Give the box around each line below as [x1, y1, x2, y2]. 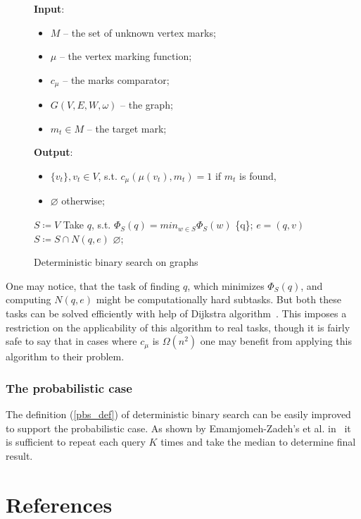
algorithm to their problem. [6, 349, 125, 364]
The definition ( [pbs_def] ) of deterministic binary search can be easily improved [6, 407, 351, 422]
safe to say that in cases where [6, 334, 137, 348]
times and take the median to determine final [160, 434, 356, 449]
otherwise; [61, 193, 105, 208]
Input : [34, 1, 65, 16]
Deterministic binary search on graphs [34, 255, 198, 269]
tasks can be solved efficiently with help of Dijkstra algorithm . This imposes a [6, 306, 347, 321]
